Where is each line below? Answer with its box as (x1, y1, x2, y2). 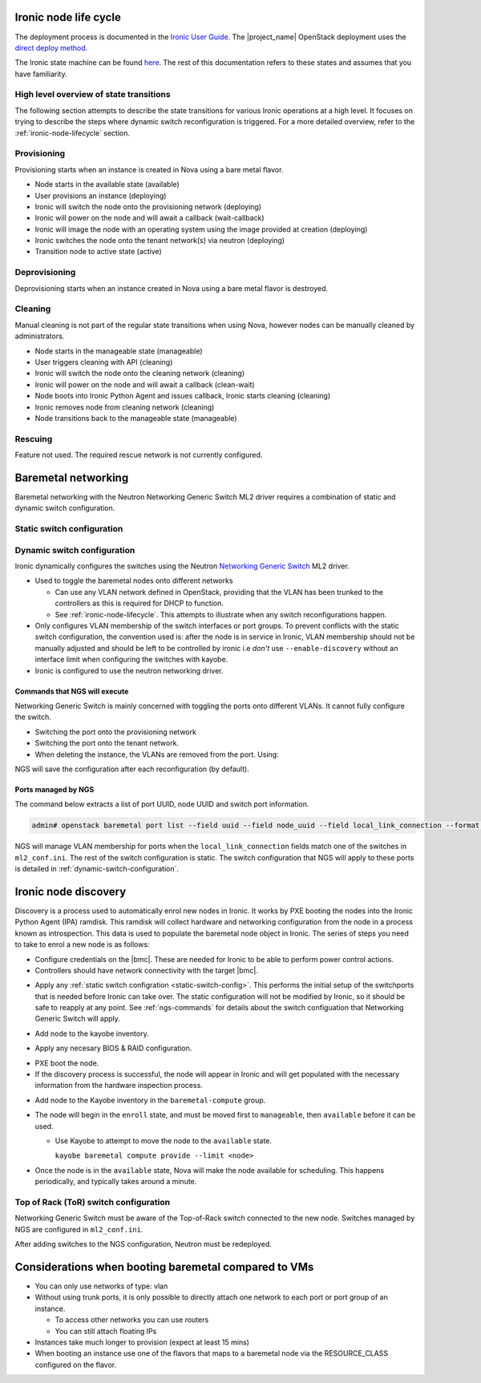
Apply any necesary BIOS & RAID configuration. (34, 1043, 192, 1053)
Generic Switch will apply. (34, 1014, 120, 1024)
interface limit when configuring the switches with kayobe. (34, 654, 228, 665)
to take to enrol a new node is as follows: (14, 940, 150, 949)
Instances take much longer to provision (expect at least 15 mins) (34, 1337, 250, 1347)
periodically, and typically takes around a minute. (34, 1177, 197, 1187)
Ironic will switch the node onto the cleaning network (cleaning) (34, 369, 245, 378)
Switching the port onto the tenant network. (34, 738, 180, 748)
